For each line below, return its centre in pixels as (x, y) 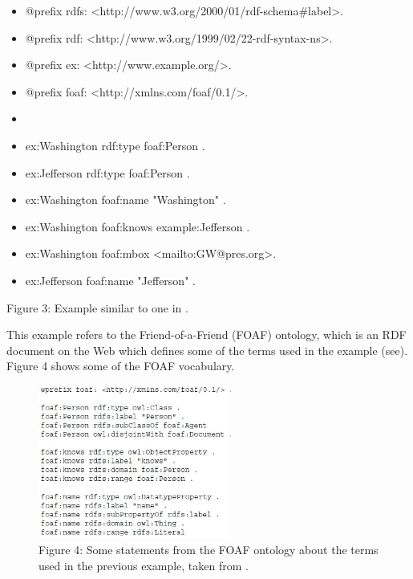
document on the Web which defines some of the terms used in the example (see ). (207, 350)
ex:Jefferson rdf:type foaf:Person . (107, 172)
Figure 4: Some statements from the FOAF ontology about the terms (209, 550)
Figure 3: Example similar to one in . (97, 307)
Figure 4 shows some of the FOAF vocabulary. (121, 366)
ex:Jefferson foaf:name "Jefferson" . (110, 280)
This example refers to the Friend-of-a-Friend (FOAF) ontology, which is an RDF (206, 334)
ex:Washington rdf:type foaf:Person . (115, 145)
